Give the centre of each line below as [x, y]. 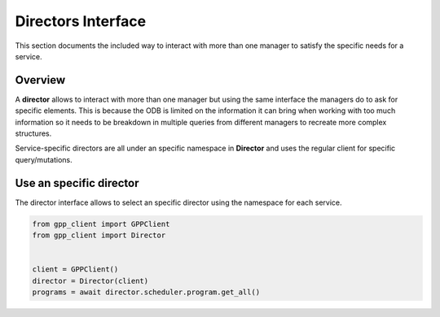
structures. [33, 133]
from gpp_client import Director [99, 235]
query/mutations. [44, 159]
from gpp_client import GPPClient [101, 224]
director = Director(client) [90, 281]
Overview [40, 80]
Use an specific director [77, 183]
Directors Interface [81, 21]
